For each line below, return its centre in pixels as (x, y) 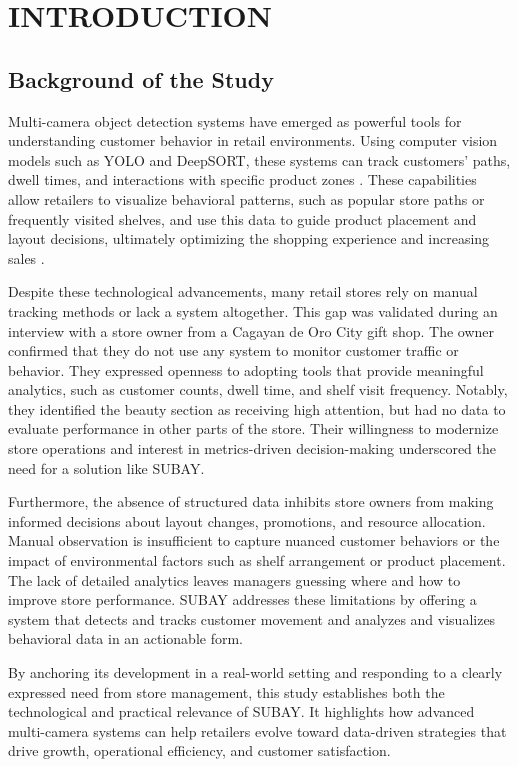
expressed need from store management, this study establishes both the (226, 691)
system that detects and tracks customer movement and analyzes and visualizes (252, 618)
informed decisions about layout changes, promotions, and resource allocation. (247, 520)
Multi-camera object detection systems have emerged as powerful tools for (235, 120)
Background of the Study (141, 78)
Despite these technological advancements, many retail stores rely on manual (243, 291)
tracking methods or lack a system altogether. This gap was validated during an (253, 310)
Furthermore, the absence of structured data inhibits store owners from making (251, 501)
